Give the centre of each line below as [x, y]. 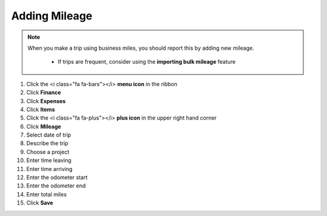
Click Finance [44, 93]
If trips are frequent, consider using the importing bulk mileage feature [147, 62]
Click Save [40, 203]
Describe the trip [48, 143]
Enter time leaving [49, 160]
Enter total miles [46, 194]
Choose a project [48, 152]
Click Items [41, 109]
